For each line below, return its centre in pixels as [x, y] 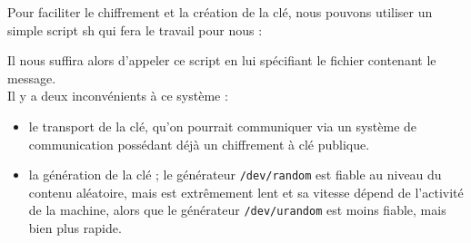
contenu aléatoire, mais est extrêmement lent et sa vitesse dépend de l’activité [246, 192]
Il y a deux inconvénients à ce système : [118, 96]
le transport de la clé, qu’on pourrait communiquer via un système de [223, 126]
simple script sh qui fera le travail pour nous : [135, 29]
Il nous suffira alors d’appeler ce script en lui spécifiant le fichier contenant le [222, 60]
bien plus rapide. [75, 228]
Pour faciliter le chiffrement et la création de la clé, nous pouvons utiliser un [220, 12]
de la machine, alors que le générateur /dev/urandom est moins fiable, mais [237, 210]
